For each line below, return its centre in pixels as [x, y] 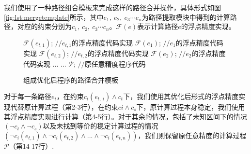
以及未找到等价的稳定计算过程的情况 [101, 126]
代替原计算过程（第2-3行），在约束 [64, 106]
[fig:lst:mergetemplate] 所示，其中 [54, 17]
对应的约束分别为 [44, 26]
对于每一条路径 [28, 96]
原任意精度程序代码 [115, 63]
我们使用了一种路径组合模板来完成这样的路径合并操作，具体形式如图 [112, 7]
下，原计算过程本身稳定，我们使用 [191, 106]
